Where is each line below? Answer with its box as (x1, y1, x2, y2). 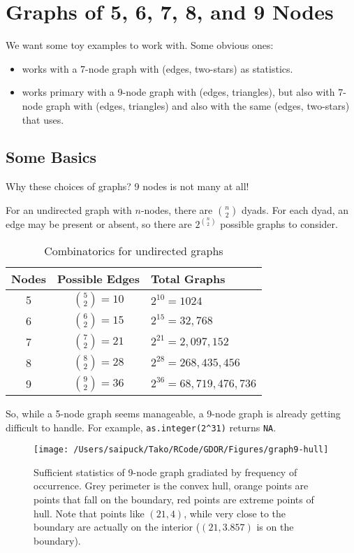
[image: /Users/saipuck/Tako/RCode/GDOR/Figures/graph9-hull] (34, 445, 329, 455)
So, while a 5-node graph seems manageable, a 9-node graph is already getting (6, 405, 341, 420)
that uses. (22, 112, 64, 127)
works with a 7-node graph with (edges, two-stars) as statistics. (22, 61, 293, 76)
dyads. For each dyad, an (241, 202, 349, 217)
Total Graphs (151, 270, 226, 287)
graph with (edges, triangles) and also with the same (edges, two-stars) (45, 98, 350, 113)
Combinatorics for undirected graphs (44, 242, 223, 259)
